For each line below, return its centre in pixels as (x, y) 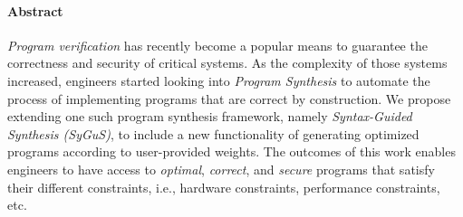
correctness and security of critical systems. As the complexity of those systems (227, 63)
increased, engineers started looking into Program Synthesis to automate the (219, 80)
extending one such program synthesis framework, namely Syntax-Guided (210, 116)
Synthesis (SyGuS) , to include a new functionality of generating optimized (213, 133)
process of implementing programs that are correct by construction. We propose (229, 98)
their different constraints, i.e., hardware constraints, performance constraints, (224, 187)
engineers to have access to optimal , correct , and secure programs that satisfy (221, 169)
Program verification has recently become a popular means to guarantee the (217, 45)
